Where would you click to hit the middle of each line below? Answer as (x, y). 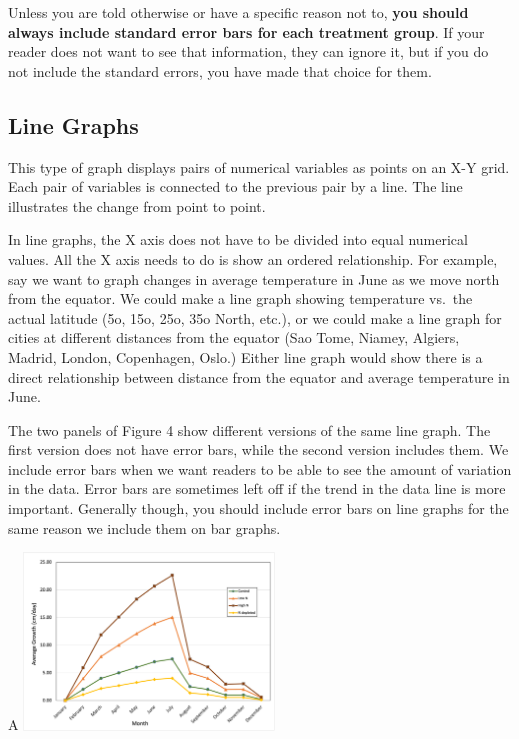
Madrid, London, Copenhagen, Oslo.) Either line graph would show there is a (245, 356)
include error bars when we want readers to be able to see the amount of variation (260, 468)
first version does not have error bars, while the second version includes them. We (258, 449)
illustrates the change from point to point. (137, 205)
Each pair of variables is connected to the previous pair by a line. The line (235, 186)
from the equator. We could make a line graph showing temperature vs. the (240, 298)
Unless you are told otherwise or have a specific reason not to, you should (238, 12)
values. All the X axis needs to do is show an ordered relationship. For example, (253, 258)
